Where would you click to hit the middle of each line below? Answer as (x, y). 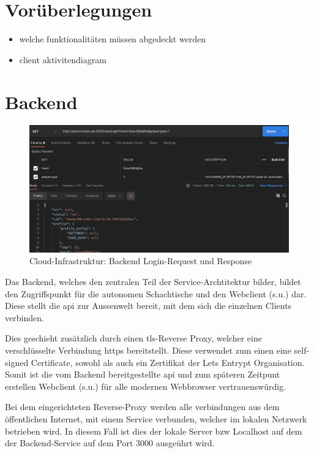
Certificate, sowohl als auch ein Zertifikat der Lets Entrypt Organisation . (168, 362)
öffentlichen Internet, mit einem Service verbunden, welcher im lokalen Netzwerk (156, 419)
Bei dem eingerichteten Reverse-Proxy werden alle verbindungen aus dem (142, 407)
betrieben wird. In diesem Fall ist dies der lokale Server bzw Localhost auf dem (154, 431)
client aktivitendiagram (63, 59)
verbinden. (24, 317)
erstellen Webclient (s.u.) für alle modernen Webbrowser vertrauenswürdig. (146, 386)
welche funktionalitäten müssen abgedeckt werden (113, 39)
